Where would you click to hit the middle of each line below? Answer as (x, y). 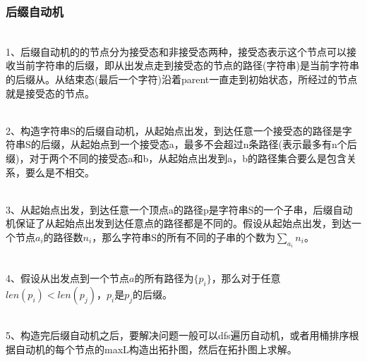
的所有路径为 (164, 277)
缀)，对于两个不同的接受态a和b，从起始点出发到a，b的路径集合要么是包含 (176, 158)
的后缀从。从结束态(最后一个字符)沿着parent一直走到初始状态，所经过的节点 (182, 79)
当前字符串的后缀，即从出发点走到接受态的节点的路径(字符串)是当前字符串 (187, 65)
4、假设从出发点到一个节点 (67, 277)
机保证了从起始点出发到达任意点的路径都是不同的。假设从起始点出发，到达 (179, 223)
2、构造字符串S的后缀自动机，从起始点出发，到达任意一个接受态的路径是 (174, 130)
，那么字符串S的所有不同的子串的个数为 (183, 237)
